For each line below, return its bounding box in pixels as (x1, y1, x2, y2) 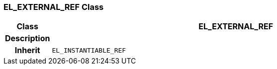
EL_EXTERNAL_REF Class (3, 2, 104, 12)
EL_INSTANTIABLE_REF (52, 46, 126, 54)
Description (5, 33, 50, 44)
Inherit (14, 45, 40, 56)
